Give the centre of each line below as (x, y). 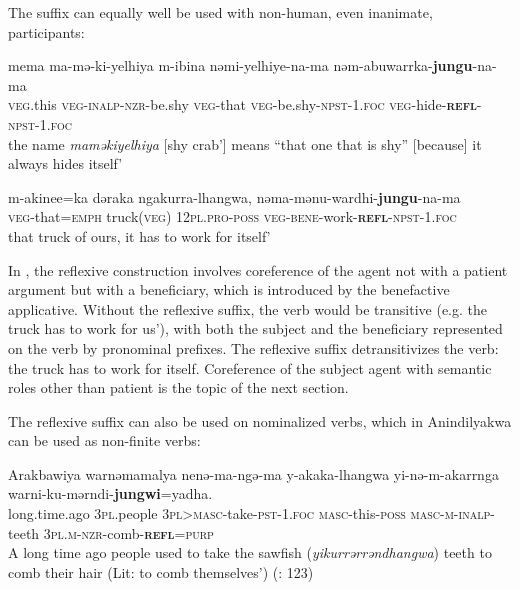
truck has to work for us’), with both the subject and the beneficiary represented (255, 328)
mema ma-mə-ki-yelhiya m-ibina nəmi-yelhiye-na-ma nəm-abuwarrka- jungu (240, 65)
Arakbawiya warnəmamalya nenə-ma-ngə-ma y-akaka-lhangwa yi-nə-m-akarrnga (253, 473)
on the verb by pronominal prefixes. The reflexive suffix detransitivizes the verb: (253, 347)
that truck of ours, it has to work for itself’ (139, 235)
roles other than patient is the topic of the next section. (178, 387)
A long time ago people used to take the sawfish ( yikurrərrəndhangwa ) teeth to (250, 552)
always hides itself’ (65, 163)
